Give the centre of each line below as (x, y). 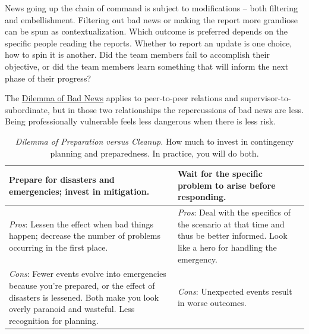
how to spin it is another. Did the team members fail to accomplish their (137, 54)
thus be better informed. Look (232, 235)
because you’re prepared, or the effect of (82, 285)
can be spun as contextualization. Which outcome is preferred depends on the (146, 31)
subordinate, (27, 109)
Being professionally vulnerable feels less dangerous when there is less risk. (141, 121)
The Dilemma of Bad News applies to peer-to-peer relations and (122, 98)
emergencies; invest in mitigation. (79, 191)
